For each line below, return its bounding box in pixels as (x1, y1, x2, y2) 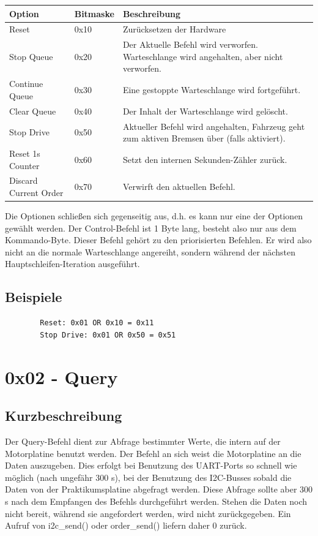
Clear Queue (9, 104, 56, 117)
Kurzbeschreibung (5, 406, 122, 425)
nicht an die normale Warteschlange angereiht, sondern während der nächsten (5, 245, 295, 258)
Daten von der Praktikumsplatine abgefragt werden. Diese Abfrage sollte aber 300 (5, 483, 313, 496)
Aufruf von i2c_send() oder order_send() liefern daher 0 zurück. (5, 519, 247, 532)
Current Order (9, 186, 64, 198)
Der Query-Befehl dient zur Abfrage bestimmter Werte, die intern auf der (5, 435, 281, 447)
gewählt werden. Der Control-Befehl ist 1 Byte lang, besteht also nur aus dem (5, 221, 297, 234)
